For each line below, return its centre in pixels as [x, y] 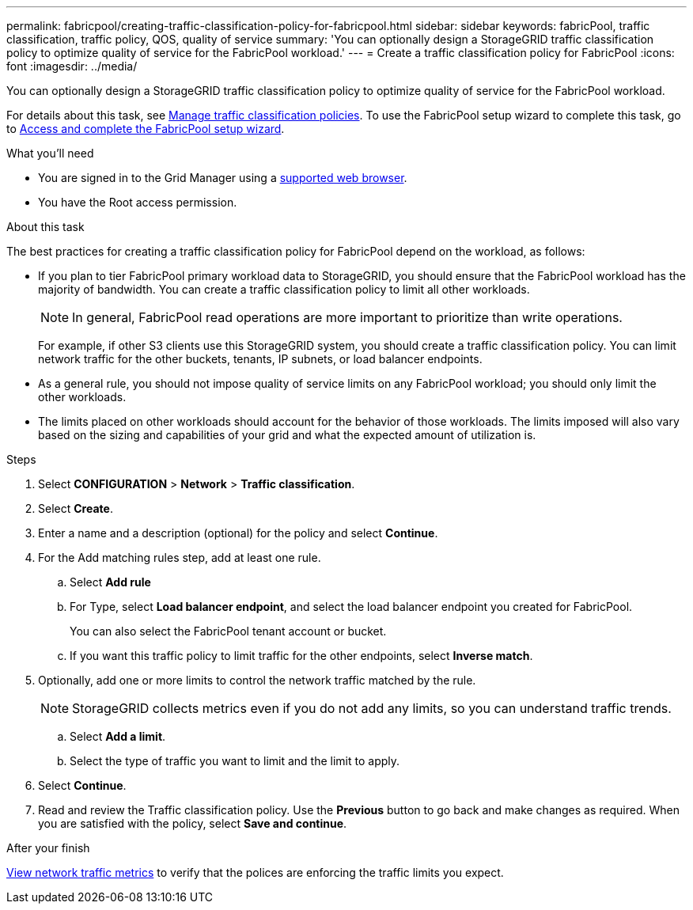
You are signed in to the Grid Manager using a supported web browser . [223, 178]
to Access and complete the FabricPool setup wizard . [146, 129]
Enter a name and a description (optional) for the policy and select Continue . [238, 533]
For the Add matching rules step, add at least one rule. [180, 557]
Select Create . [76, 508]
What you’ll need [50, 153]
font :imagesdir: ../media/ [72, 66]
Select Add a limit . [118, 736]
